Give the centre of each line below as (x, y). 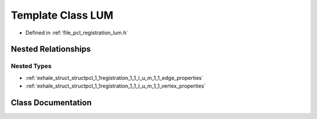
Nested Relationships (51, 49)
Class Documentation (51, 102)
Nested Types (31, 66)
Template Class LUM (62, 15)
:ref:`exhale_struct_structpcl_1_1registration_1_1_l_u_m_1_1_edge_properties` (114, 78)
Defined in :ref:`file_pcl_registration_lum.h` (77, 33)
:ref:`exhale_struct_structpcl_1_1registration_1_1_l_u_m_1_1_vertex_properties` (116, 86)
